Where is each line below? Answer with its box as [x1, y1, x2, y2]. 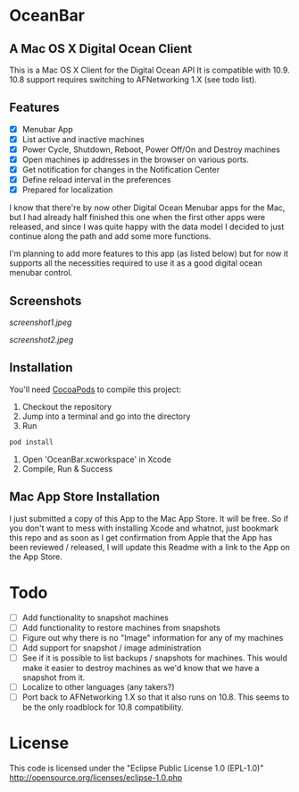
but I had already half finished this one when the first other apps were [9, 212, 266, 223]
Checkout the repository [21, 401, 112, 412]
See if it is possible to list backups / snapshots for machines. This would [21, 652, 287, 663]
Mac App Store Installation [9, 490, 161, 505]
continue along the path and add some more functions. [9, 231, 212, 242]
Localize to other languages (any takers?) [21, 681, 176, 692]
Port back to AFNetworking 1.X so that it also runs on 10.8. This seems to [21, 691, 290, 703]
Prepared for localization [21, 184, 113, 195]
